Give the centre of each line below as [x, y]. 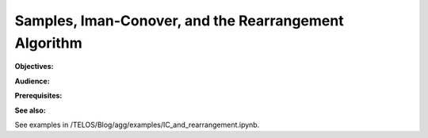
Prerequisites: [38, 96]
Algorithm [48, 43]
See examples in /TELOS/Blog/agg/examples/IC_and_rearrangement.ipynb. [137, 125]
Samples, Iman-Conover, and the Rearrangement [179, 21]
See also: [31, 110]
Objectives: [34, 67]
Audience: [32, 81]
